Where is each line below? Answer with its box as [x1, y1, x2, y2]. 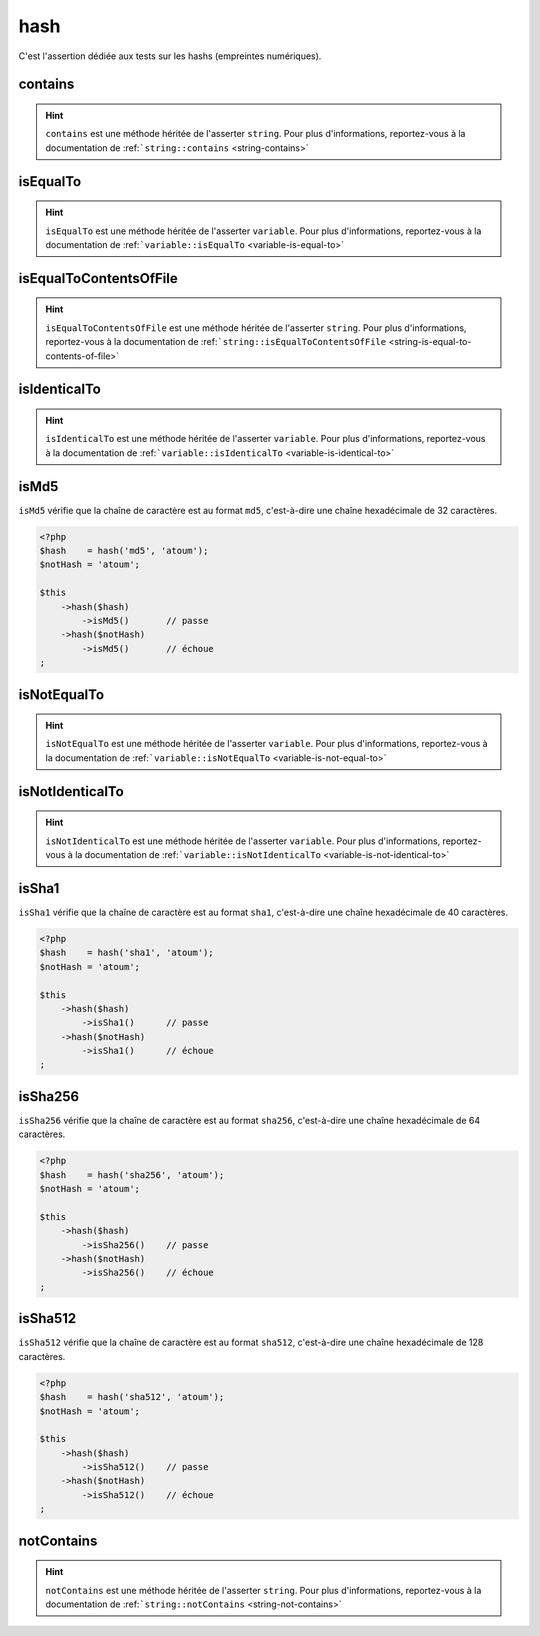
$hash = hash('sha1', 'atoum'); [39, 947, 214, 959]
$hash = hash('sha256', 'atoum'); [39, 1169, 225, 1180]
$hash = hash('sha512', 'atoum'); [39, 1391, 225, 1403]
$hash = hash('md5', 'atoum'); [39, 545, 209, 556]
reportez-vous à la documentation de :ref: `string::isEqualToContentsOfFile [45, 336, 387, 348]
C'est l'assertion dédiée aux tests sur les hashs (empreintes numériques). [18, 50, 322, 62]
